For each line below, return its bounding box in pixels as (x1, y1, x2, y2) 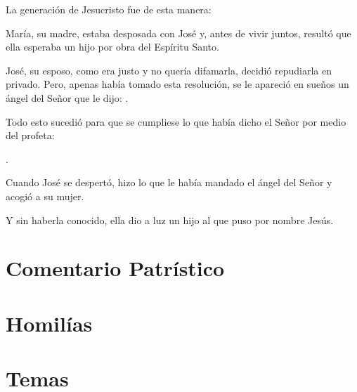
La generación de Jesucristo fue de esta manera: (6, 2, 212, 16)
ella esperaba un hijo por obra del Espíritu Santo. (6, 39, 219, 54)
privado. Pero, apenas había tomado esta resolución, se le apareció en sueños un (6, 77, 349, 91)
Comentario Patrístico (6, 254, 225, 282)
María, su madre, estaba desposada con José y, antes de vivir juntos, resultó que (6, 25, 351, 40)
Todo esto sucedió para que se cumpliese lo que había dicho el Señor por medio (6, 114, 346, 129)
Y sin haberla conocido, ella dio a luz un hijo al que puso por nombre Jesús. (6, 212, 334, 227)
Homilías (6, 308, 93, 337)
